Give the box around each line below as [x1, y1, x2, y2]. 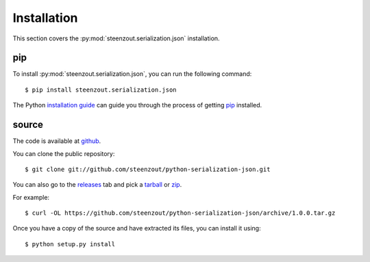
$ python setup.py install [25, 240, 116, 248]
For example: [12, 193, 50, 201]
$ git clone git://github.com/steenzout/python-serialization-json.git [25, 165, 271, 173]
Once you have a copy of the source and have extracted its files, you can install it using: [12, 224, 261, 233]
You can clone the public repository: [12, 149, 115, 157]
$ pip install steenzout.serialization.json [25, 86, 177, 94]
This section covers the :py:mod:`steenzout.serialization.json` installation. [12, 34, 220, 42]
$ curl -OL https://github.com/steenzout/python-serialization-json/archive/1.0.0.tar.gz [25, 209, 336, 217]
